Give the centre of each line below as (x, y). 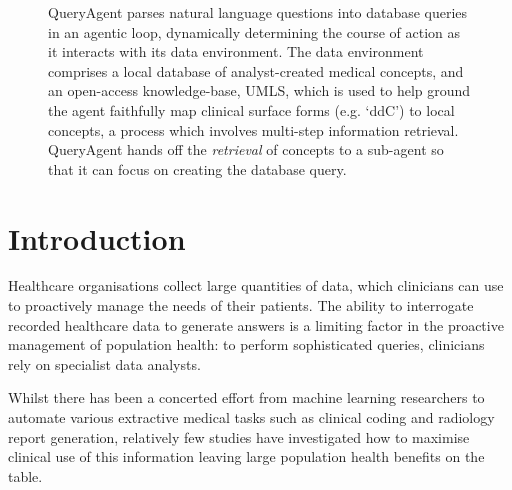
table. (25, 475)
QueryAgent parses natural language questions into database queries (258, 12)
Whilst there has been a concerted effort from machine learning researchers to (246, 397)
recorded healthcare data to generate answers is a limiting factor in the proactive (256, 324)
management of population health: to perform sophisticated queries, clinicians (246, 344)
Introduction (97, 237)
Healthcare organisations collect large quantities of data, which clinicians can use (256, 285)
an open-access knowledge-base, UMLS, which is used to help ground (259, 90)
